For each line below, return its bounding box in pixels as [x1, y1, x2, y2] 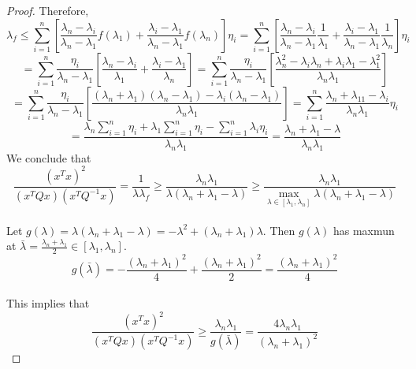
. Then [262, 222, 295, 238]
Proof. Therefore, [6, 2, 89, 18]
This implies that [6, 295, 90, 311]
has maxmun [332, 222, 395, 238]
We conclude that [6, 149, 91, 166]
